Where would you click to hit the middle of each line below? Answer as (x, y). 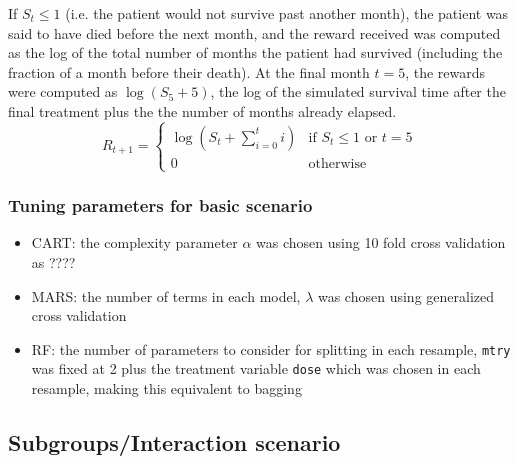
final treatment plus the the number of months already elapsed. (202, 110)
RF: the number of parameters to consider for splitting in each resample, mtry (271, 348)
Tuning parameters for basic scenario (160, 205)
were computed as (63, 91)
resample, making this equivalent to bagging (166, 388)
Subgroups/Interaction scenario (174, 442)
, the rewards (445, 71)
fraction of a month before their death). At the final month (189, 71)
